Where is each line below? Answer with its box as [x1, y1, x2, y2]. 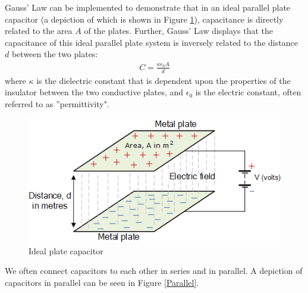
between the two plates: [11, 48, 98, 60]
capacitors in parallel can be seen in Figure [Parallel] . [5, 276, 199, 288]
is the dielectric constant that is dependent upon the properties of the [36, 74, 291, 86]
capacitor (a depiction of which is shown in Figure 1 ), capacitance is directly [5, 13, 284, 25]
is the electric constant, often [195, 86, 301, 98]
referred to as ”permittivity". [5, 97, 109, 110]
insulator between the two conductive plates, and [5, 86, 184, 98]
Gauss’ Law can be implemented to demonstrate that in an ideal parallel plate [5, 1, 291, 13]
